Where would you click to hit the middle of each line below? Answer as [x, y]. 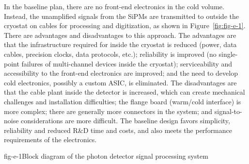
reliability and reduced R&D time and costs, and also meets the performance [118, 130]
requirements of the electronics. [50, 139]
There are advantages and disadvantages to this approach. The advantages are [120, 35]
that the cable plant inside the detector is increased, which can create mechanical [124, 92]
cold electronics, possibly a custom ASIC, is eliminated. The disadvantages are [120, 82]
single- [228, 54]
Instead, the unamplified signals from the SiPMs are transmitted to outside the [121, 16]
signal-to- [228, 111]
